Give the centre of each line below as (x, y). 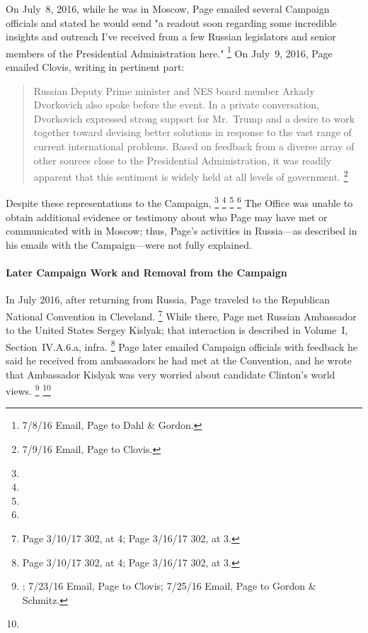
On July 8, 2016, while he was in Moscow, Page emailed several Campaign (168, 9)
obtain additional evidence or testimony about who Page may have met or (167, 217)
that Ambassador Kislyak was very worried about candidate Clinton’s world (171, 374)
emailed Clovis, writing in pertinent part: (95, 67)
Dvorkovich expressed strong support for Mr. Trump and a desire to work (194, 118)
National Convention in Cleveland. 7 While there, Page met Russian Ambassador (181, 315)
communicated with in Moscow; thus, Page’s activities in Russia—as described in (182, 231)
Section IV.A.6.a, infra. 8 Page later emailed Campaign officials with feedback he (182, 345)
